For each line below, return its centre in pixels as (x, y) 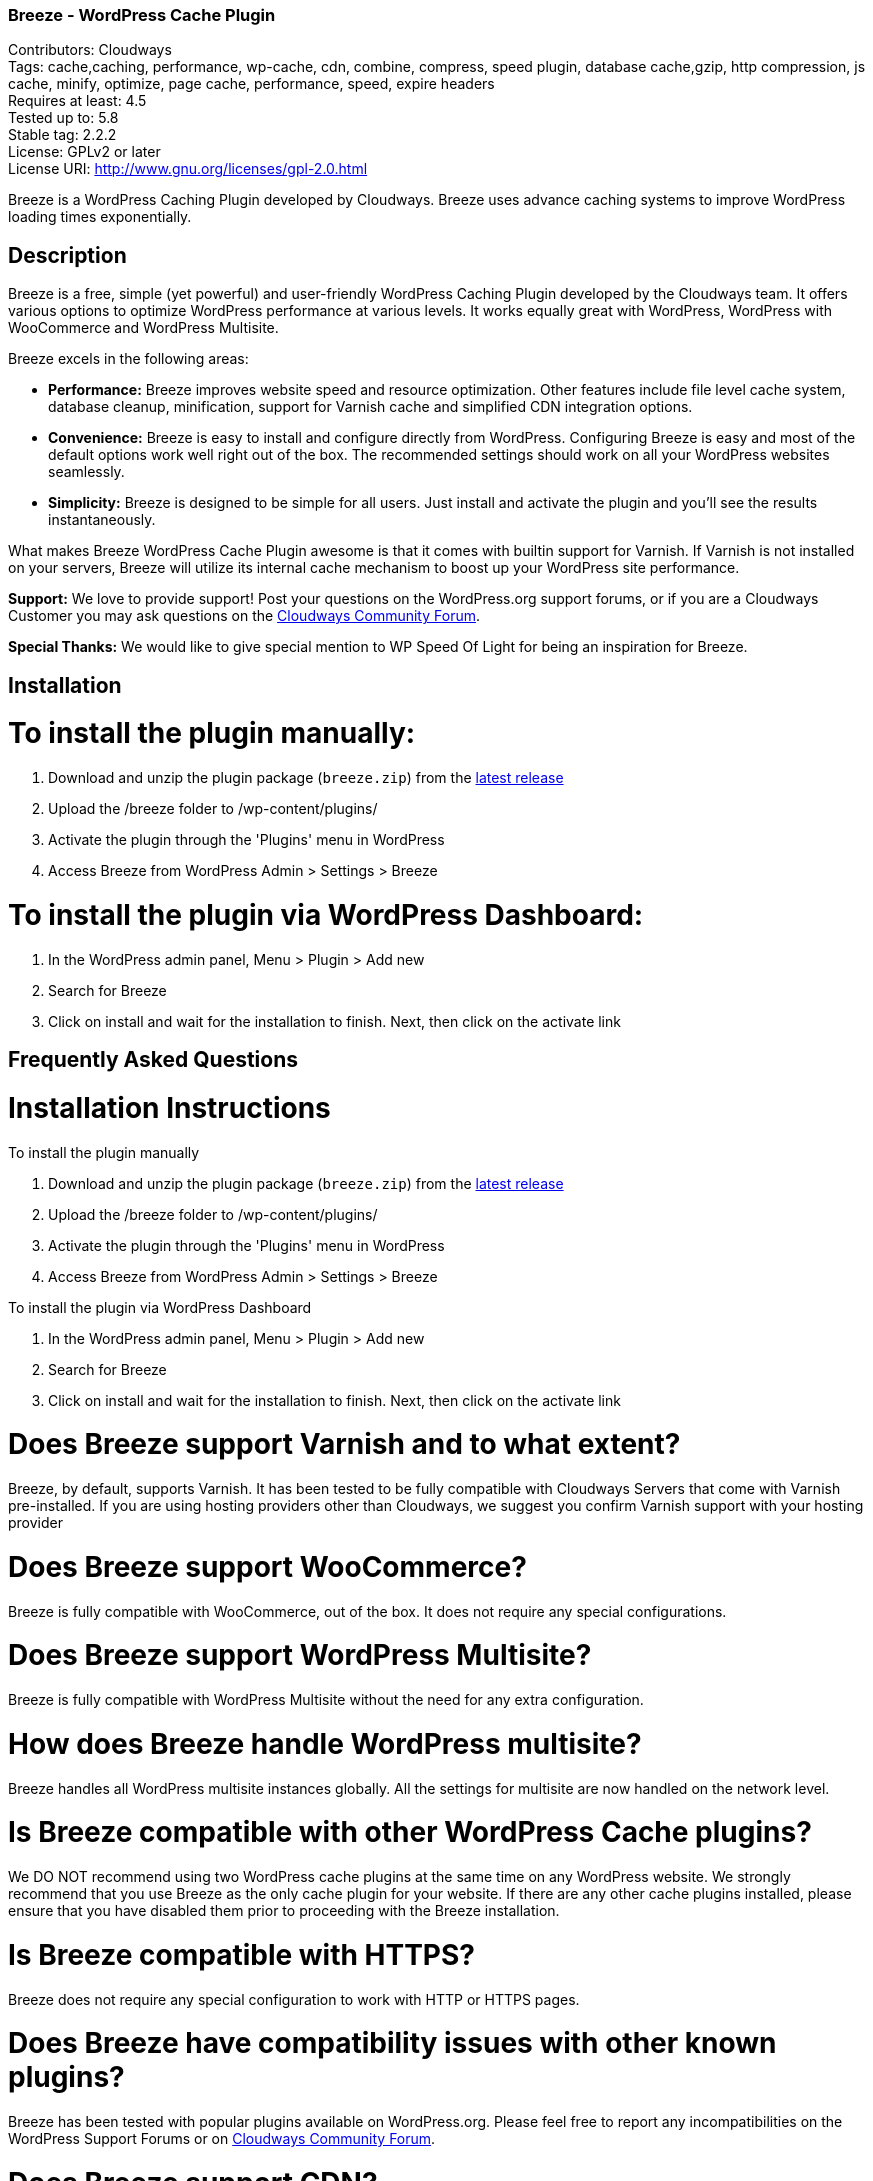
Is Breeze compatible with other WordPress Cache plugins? (410, 1832)
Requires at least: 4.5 (77, 101)
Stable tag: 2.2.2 (62, 135)
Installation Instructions (169, 1107)
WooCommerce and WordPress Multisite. (143, 328)
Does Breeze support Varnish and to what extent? (344, 1444)
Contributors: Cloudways (90, 50)
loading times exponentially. (100, 217)
